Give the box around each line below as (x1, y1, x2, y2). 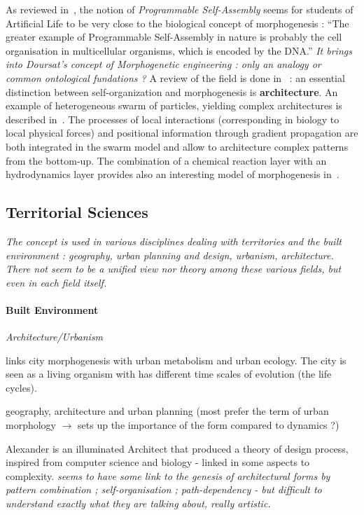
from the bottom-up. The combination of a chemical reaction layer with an (6, 153, 327, 167)
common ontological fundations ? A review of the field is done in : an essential (6, 70, 345, 85)
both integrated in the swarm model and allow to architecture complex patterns (6, 139, 349, 153)
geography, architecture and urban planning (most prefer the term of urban (6, 404, 329, 418)
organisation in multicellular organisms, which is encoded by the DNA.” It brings (6, 43, 352, 57)
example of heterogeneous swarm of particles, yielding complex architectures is (6, 98, 342, 113)
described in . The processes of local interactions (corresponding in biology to (6, 111, 339, 126)
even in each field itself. (6, 275, 107, 289)
